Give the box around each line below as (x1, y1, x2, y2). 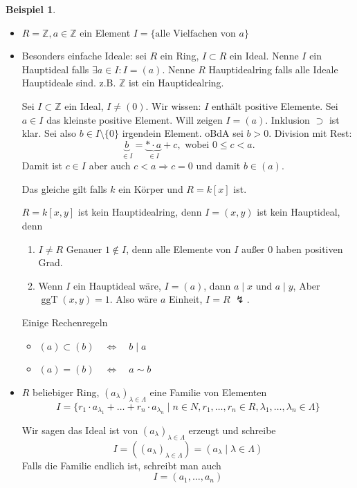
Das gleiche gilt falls (21, 181, 107, 196)
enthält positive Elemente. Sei (211, 98, 338, 113)
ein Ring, (160, 48, 199, 63)
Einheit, (168, 292, 203, 306)
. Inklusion (265, 112, 310, 126)
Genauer (66, 241, 102, 256)
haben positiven (275, 241, 343, 256)
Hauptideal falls (21, 62, 89, 76)
